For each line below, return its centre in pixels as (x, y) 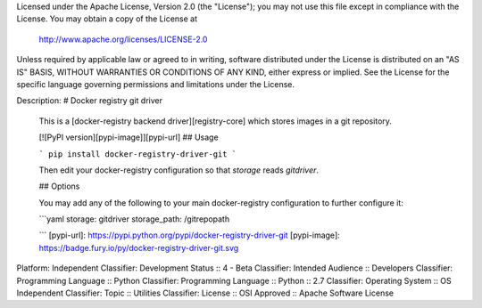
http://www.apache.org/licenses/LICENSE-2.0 (123, 39)
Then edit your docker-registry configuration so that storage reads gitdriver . (179, 170)
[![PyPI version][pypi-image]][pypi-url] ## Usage (129, 137)
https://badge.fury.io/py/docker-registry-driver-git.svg (139, 247)
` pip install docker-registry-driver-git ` (138, 154)
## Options (59, 186)
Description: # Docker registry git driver (90, 101)
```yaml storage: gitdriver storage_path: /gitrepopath (134, 219)
